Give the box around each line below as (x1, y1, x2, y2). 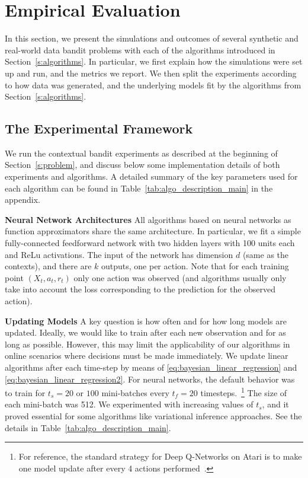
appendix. (5, 193, 40, 206)
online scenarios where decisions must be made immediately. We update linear (5, 349, 288, 362)
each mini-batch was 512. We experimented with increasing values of (5, 398, 254, 410)
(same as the (242, 248, 289, 260)
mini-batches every (101, 386, 169, 399)
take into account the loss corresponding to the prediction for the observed (5, 283, 276, 295)
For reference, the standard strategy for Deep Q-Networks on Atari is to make (18, 450, 302, 463)
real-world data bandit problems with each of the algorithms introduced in (5, 43, 275, 56)
